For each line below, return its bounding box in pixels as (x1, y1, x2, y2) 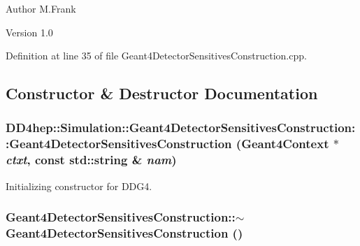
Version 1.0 (6, 24, 53, 39)
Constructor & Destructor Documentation (6, 82, 318, 104)
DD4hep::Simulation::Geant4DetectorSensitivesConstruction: (6, 119, 356, 136)
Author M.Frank (6, 1, 76, 15)
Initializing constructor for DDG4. (6, 178, 152, 193)
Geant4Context (241, 135, 329, 152)
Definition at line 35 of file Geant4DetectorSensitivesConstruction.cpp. (6, 48, 307, 63)
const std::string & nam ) (34, 151, 177, 168)
